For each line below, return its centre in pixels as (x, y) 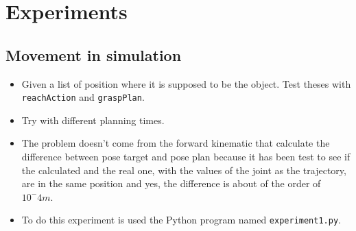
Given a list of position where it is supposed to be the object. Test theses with (186, 83)
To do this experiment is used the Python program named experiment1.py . (181, 220)
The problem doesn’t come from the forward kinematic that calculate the (176, 143)
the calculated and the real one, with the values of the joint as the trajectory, (184, 170)
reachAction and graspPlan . (83, 97)
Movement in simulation (94, 54)
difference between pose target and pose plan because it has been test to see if (186, 157)
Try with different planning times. (93, 120)
